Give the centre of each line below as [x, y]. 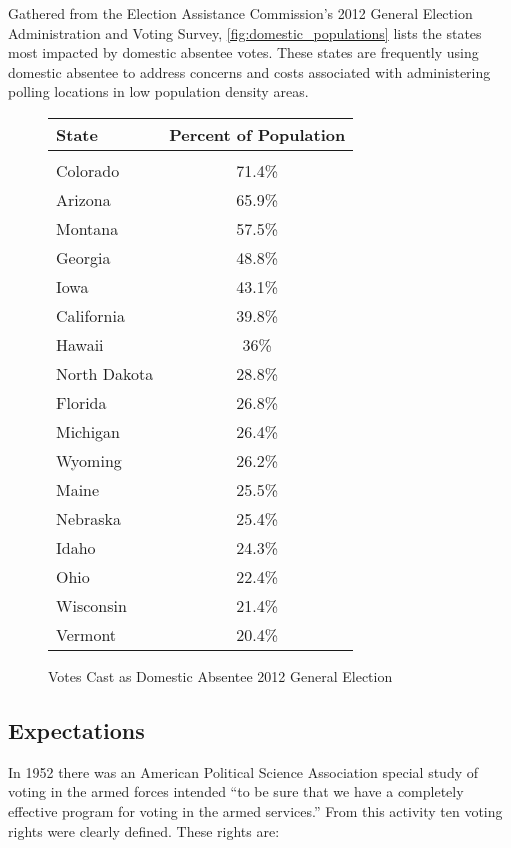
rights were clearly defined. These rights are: [144, 830]
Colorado [88, 170]
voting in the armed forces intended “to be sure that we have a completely [236, 791]
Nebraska [89, 518]
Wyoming [89, 460]
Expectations [76, 729]
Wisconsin [91, 605]
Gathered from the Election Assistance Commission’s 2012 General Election [240, 13]
